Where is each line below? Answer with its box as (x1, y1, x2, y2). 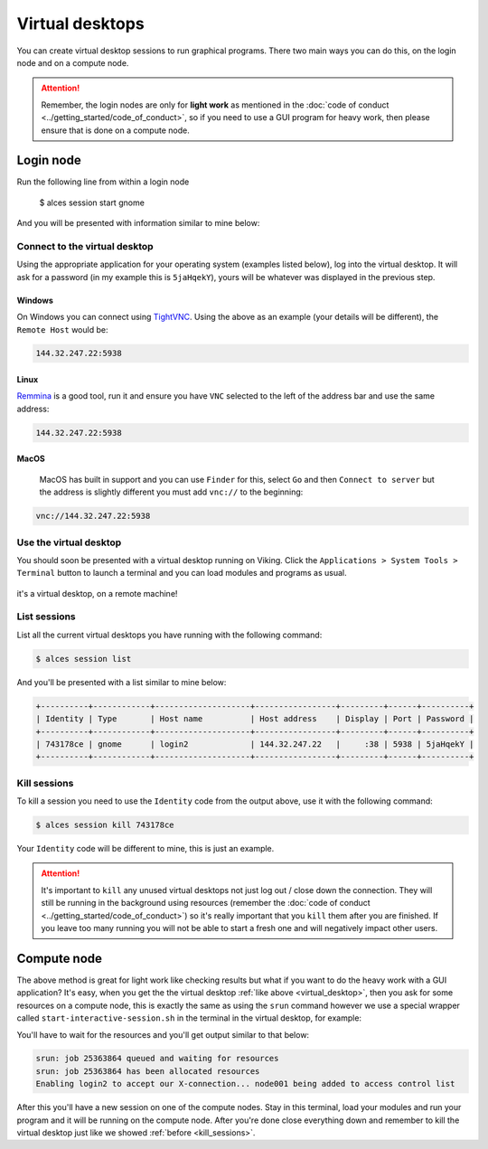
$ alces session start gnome (39, 197, 145, 208)
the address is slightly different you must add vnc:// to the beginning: (39, 486, 304, 497)
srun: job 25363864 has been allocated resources (35, 1066, 260, 1076)
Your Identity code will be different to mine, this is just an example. (16, 843, 275, 854)
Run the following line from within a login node (16, 176, 190, 187)
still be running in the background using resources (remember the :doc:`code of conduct (41, 898, 371, 909)
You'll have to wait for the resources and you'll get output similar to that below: (16, 1029, 310, 1040)
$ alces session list (35, 654, 132, 664)
